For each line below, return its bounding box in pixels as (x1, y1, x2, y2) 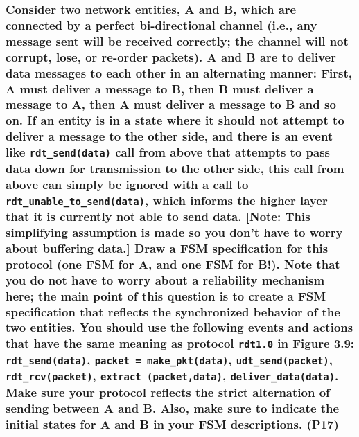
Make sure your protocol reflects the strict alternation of (6, 383, 330, 400)
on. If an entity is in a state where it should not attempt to (6, 112, 344, 129)
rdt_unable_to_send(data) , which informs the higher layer (6, 191, 328, 208)
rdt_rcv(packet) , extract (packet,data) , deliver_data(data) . (6, 367, 339, 384)
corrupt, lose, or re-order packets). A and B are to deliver (6, 48, 336, 65)
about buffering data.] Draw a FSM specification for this (6, 239, 329, 256)
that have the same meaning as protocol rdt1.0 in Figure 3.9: (6, 335, 355, 352)
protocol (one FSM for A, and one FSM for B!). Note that (6, 255, 340, 272)
